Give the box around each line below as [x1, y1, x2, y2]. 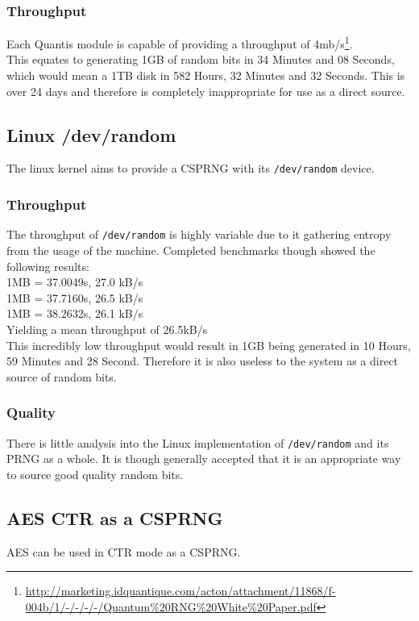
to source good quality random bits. [6, 465, 184, 482]
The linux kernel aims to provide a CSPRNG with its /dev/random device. [6, 160, 375, 177]
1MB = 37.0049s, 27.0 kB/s [6, 273, 143, 290]
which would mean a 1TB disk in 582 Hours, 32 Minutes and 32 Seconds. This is [6, 67, 405, 84]
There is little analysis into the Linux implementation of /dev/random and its [6, 434, 389, 451]
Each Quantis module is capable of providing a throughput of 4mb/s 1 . [6, 33, 353, 52]
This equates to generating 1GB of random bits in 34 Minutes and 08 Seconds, [6, 51, 395, 68]
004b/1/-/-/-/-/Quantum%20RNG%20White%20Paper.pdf [25, 598, 317, 615]
